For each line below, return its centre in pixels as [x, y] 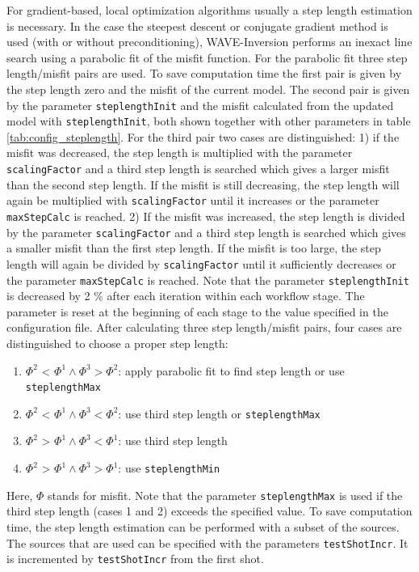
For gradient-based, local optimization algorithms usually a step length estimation [209, 10]
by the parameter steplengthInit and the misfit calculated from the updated [200, 105]
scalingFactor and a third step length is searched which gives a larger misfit [198, 169]
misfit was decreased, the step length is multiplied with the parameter [180, 153]
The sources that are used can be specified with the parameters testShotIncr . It [207, 542]
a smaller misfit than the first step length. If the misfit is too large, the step [194, 248]
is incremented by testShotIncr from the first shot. [135, 559]
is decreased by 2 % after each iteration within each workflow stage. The [186, 296]
